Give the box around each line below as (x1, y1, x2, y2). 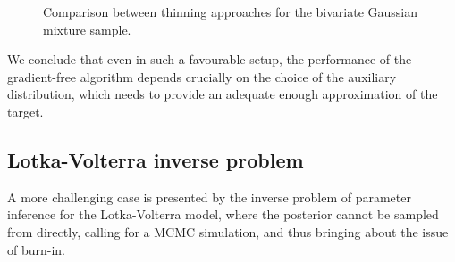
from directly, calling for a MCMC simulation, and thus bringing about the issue (7, 222, 449, 241)
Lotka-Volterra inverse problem (7, 145, 304, 173)
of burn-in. (7, 240, 66, 258)
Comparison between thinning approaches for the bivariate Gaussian (43, 3, 418, 20)
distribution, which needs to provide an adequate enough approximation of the (7, 85, 438, 103)
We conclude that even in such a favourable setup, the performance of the (7, 50, 412, 69)
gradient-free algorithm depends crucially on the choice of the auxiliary (7, 67, 397, 86)
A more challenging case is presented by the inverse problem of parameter (7, 187, 411, 206)
